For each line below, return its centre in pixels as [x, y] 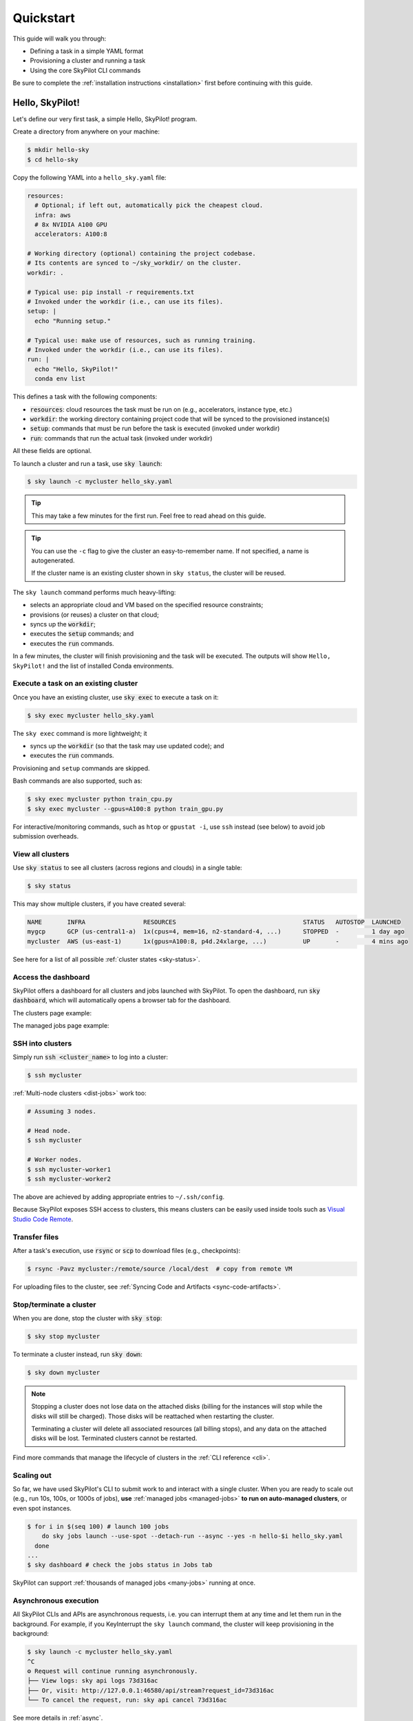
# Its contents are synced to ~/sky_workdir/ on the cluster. [134, 263]
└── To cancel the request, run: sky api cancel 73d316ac [127, 1700]
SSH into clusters [42, 1043]
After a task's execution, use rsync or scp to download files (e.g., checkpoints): [127, 1250]
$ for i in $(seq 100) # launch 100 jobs [98, 1526]
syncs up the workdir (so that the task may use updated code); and [127, 746]
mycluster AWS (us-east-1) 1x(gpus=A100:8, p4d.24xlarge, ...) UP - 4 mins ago [218, 941]
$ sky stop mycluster [64, 1336]
